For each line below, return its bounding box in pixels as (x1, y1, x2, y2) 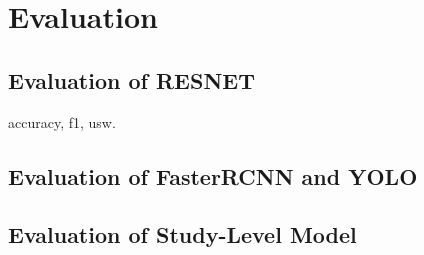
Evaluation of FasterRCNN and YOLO (8, 160, 418, 191)
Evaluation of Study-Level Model (8, 219, 357, 250)
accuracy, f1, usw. (8, 111, 116, 132)
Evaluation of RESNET (8, 64, 255, 95)
